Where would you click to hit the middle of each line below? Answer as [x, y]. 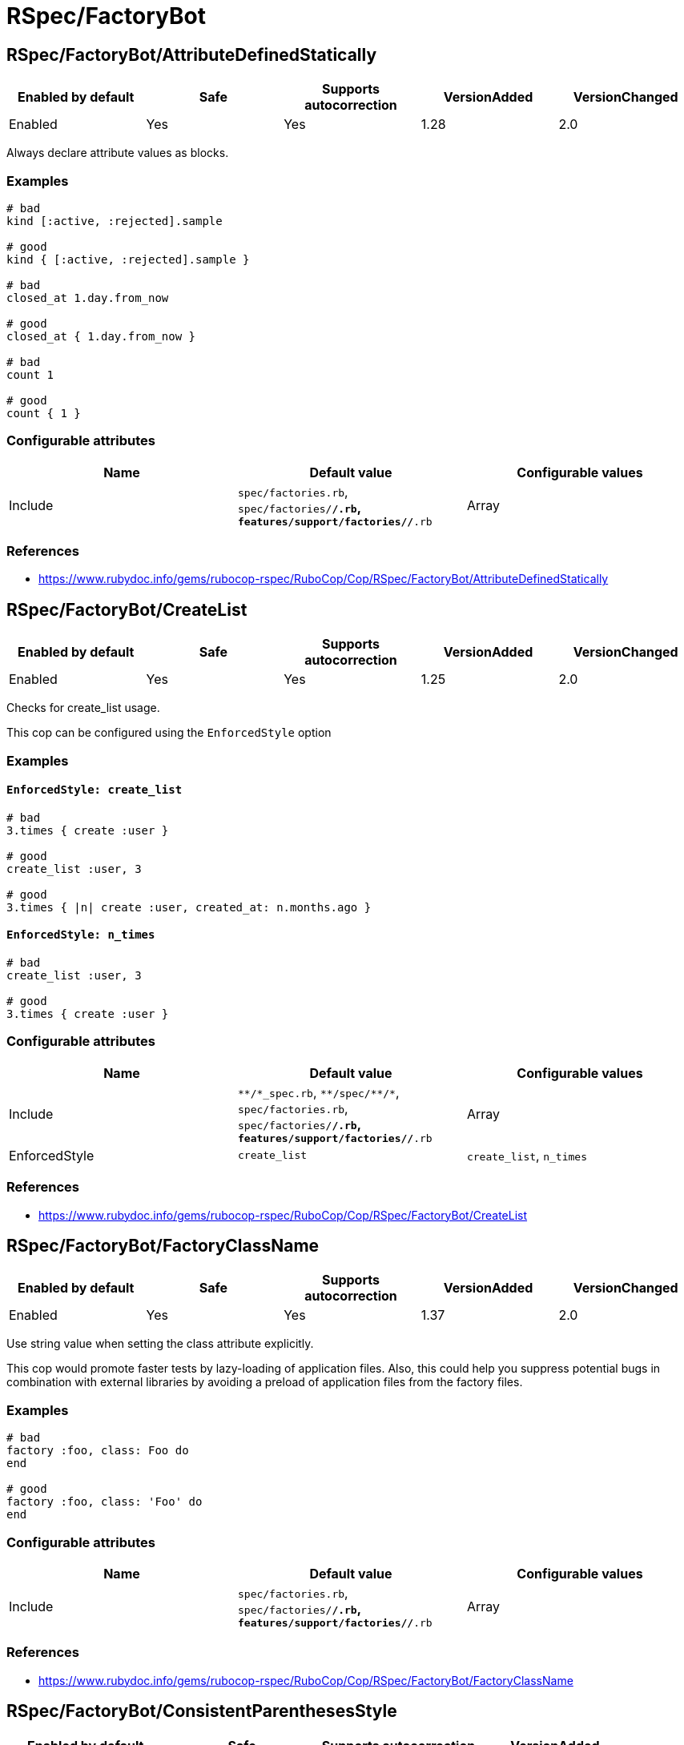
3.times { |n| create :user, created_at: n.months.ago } [189, 907]
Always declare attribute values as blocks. [118, 153]
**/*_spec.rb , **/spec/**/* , [318, 1092]
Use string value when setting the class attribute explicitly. [160, 1344]
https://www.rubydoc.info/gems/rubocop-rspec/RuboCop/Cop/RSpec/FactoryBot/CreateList [283, 1215]
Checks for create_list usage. [83, 708]
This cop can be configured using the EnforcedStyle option [169, 733]
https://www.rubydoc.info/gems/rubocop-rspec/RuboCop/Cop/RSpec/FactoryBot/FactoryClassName [306, 1680]
